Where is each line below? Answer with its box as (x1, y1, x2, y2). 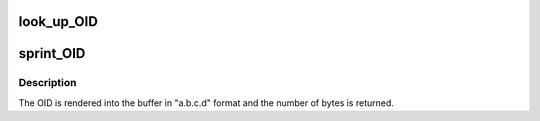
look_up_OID (18, 13, 99, 30)
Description (18, 76, 77, 90)
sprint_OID (18, 45, 86, 62)
